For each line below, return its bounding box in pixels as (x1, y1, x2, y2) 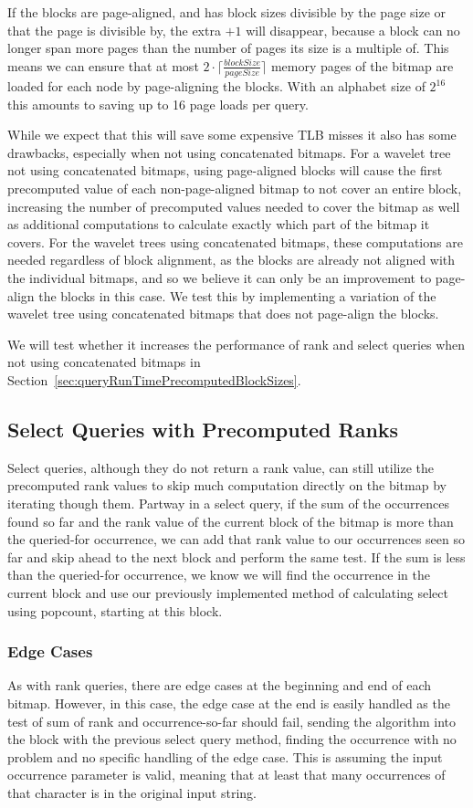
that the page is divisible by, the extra (7, 20, 221, 39)
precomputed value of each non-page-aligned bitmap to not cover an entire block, (7, 179, 462, 198)
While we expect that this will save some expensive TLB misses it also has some (7, 125, 457, 144)
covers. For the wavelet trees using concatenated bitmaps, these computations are (7, 232, 463, 251)
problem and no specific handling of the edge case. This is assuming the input (7, 747, 443, 766)
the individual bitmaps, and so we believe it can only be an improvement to (7, 268, 432, 288)
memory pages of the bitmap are (270, 56, 454, 75)
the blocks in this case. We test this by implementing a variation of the (38, 286, 436, 305)
